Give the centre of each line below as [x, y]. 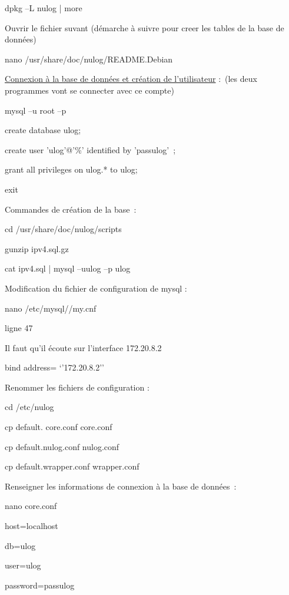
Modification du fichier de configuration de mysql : [96, 288]
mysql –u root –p [36, 110]
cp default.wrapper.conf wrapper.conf [72, 466]
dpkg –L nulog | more [44, 8]
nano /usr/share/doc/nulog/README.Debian [89, 59]
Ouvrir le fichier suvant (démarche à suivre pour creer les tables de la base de [144, 27]
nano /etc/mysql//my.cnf [51, 308]
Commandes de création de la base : [71, 209]
